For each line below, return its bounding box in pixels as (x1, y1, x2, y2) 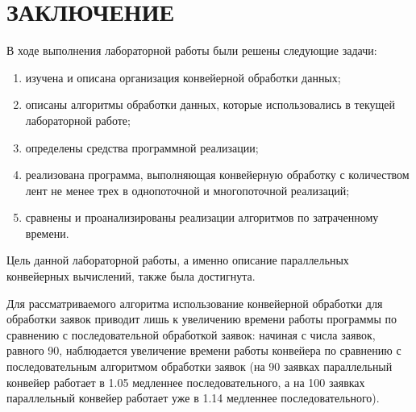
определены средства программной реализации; (25, 139, 259, 156)
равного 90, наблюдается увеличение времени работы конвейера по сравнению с (6, 342, 401, 359)
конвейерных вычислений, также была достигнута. (6, 268, 256, 285)
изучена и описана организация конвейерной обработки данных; (25, 69, 341, 85)
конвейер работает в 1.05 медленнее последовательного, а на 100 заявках (6, 373, 365, 390)
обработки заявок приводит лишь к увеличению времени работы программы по (6, 310, 397, 327)
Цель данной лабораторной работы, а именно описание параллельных (6, 252, 349, 268)
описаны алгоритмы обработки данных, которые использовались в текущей (25, 96, 395, 113)
